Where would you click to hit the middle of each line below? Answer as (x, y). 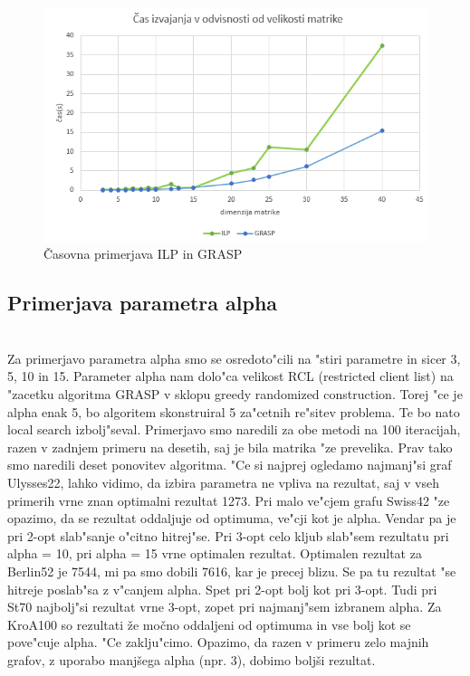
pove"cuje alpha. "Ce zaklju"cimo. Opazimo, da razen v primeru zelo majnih (218, 642)
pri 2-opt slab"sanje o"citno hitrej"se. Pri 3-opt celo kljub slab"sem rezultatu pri (228, 535)
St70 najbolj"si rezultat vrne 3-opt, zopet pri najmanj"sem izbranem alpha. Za (225, 607)
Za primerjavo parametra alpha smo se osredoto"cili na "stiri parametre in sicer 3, (234, 358)
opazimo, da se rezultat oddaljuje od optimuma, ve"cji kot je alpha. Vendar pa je (232, 518)
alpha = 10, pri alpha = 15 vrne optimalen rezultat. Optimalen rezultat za (215, 553)
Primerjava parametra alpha (143, 303)
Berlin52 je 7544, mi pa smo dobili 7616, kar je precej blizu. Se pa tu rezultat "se (232, 571)
